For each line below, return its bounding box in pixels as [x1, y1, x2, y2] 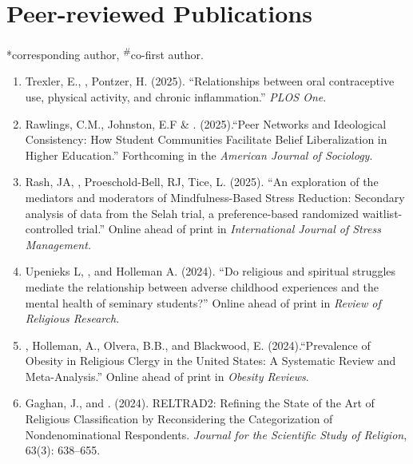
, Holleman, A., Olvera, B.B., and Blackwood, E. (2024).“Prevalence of [25, 336, 371, 353]
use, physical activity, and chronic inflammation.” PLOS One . [25, 88, 327, 105]
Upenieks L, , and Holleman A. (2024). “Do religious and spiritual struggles [25, 263, 396, 280]
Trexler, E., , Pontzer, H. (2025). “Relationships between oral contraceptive [25, 73, 395, 89]
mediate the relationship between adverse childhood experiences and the [25, 278, 379, 295]
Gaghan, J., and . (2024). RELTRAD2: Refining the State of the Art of [25, 395, 375, 411]
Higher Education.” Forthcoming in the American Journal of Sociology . [25, 146, 373, 163]
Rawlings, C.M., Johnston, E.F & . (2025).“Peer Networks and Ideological [25, 115, 387, 132]
